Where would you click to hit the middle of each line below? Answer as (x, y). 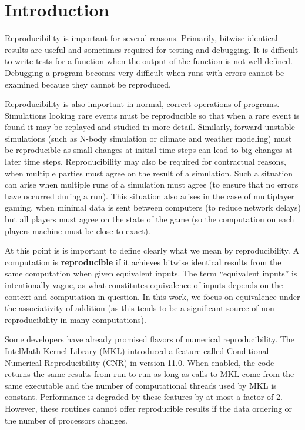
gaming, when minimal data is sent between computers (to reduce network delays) (153, 207)
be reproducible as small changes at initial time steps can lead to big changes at (149, 150)
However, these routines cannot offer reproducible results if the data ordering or (149, 408)
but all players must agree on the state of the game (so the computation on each (150, 219)
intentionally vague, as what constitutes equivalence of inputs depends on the (144, 285)
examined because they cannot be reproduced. (88, 84)
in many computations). (103, 319)
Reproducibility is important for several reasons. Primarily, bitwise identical (141, 38)
